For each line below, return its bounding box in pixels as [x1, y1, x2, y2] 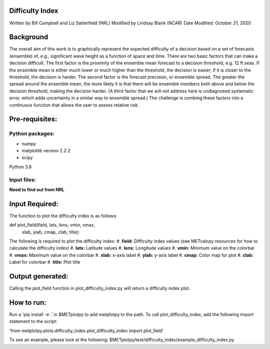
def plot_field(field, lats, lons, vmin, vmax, [9, 222, 95, 228]
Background [9, 33, 48, 41]
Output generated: [9, 272, 68, 281]
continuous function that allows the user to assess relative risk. [9, 102, 139, 108]
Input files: [9, 176, 36, 183]
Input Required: [9, 200, 58, 208]
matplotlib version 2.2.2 [21, 148, 71, 154]
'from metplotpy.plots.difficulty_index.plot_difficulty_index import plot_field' [9, 328, 164, 334]
